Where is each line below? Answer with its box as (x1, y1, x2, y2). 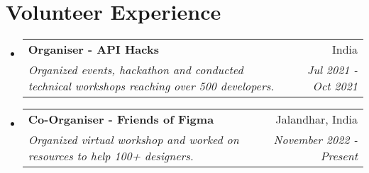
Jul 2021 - (307, 61, 358, 78)
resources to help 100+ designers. (28, 148, 194, 165)
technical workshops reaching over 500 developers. (28, 78, 275, 95)
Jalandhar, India (275, 111, 358, 128)
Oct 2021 (312, 78, 358, 95)
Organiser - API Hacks (28, 41, 159, 58)
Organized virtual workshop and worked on (28, 131, 239, 148)
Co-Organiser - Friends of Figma (28, 111, 214, 128)
